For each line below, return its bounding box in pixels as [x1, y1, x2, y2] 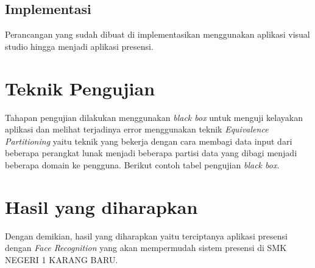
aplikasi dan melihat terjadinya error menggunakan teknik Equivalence [5, 123, 269, 136]
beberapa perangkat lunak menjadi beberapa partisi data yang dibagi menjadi [5, 146, 297, 159]
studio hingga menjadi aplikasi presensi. [5, 40, 154, 52]
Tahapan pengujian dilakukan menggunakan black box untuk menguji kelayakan [5, 111, 303, 123]
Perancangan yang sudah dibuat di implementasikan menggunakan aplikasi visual [5, 28, 310, 41]
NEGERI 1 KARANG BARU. [5, 253, 118, 266]
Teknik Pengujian [5, 75, 155, 100]
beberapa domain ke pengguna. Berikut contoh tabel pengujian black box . [5, 158, 280, 171]
